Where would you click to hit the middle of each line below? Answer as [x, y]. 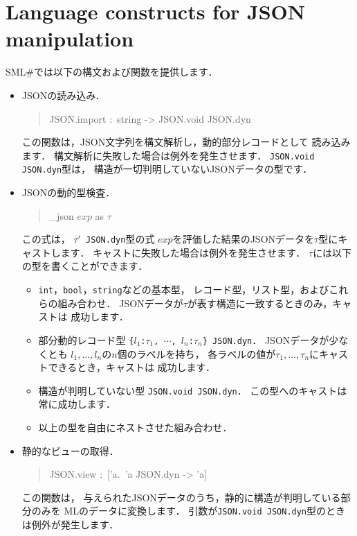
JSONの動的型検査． [68, 192]
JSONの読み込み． [63, 95]
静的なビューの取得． [70, 450]
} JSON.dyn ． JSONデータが [266, 339]
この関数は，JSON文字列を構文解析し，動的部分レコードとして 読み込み [186, 142]
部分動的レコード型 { [86, 339]
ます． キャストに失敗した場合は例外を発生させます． [183, 252]
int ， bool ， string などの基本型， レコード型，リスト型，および [184, 289]
